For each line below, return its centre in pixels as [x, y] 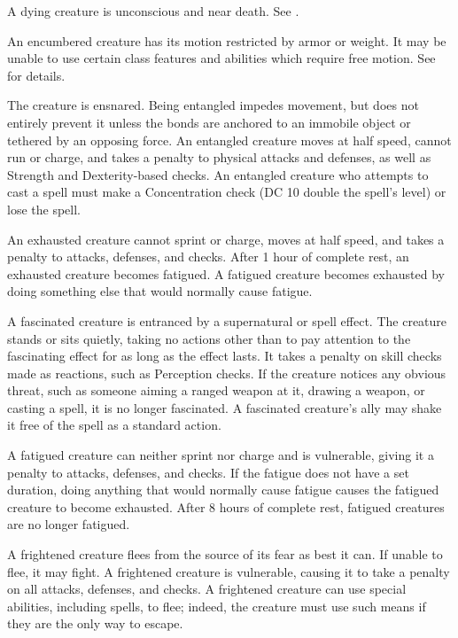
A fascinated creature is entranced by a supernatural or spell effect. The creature [227, 320]
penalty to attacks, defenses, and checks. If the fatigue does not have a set [208, 472]
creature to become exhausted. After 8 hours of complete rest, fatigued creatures [226, 506]
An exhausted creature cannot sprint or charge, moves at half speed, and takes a [226, 239]
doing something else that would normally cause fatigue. [160, 291]
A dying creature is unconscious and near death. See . [153, 11]
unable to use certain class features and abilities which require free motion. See [221, 58]
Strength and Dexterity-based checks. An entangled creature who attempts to [218, 174]
